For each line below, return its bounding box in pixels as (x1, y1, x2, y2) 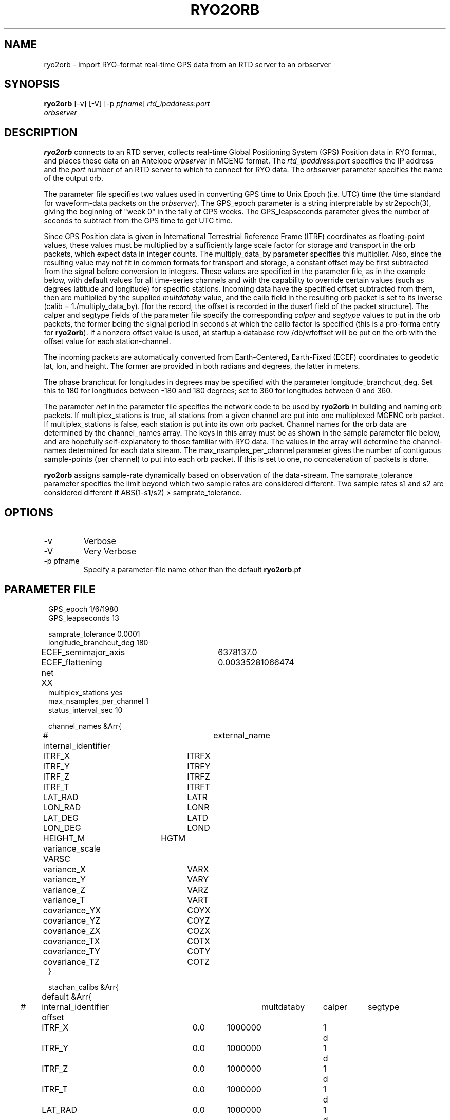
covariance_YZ (43, 915, 101, 926)
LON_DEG (43, 822, 81, 833)
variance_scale (43, 843, 101, 854)
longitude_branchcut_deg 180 (48, 638, 148, 647)
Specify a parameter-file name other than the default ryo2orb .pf (83, 565, 302, 574)
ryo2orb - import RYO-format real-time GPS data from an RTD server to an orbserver (44, 60, 331, 69)
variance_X (43, 863, 86, 874)
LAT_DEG (43, 812, 79, 823)
